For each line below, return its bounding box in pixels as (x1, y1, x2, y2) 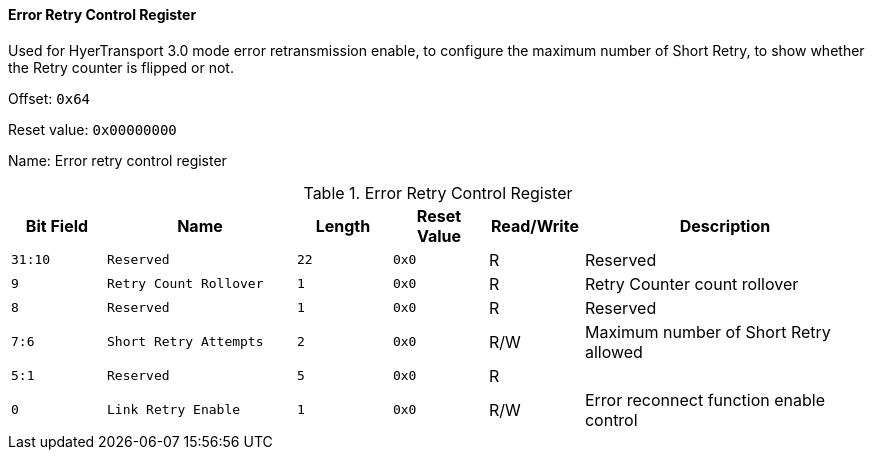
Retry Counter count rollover (584, 273, 799, 294)
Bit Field (25, 215, 89, 236)
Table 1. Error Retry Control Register (303, 182, 573, 203)
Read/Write (490, 215, 579, 236)
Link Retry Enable (106, 402, 241, 418)
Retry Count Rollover (106, 276, 264, 292)
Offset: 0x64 (8, 89, 91, 107)
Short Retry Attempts (106, 334, 264, 350)
